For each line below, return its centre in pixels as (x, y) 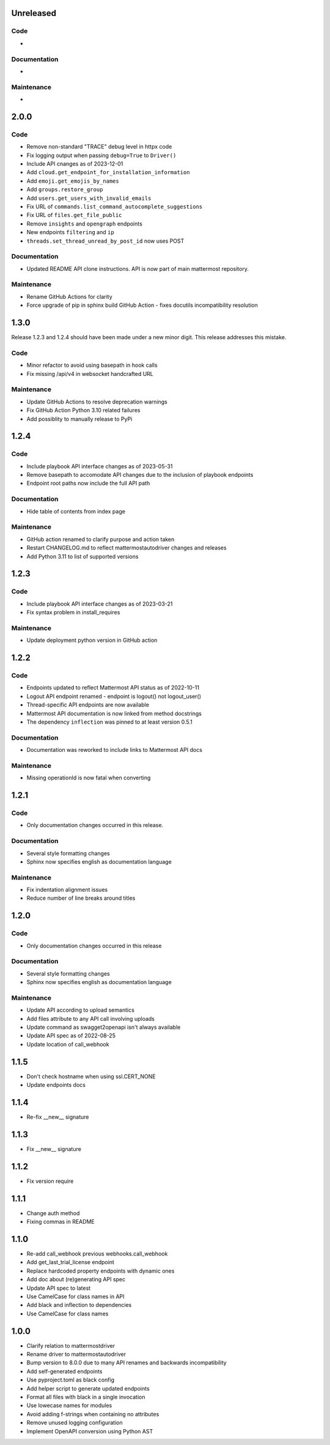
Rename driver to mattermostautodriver (76, 1355)
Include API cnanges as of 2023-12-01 (75, 164)
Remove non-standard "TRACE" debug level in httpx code (99, 147)
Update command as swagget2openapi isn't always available (104, 1028)
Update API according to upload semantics (80, 1010)
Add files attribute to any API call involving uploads (91, 1018)
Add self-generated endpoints (64, 1371)
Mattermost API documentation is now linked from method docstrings (114, 713)
